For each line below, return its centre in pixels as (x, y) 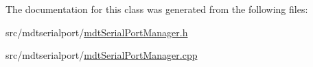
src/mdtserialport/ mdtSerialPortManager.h (97, 32)
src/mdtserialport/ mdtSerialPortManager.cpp (102, 55)
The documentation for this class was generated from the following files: (157, 9)
